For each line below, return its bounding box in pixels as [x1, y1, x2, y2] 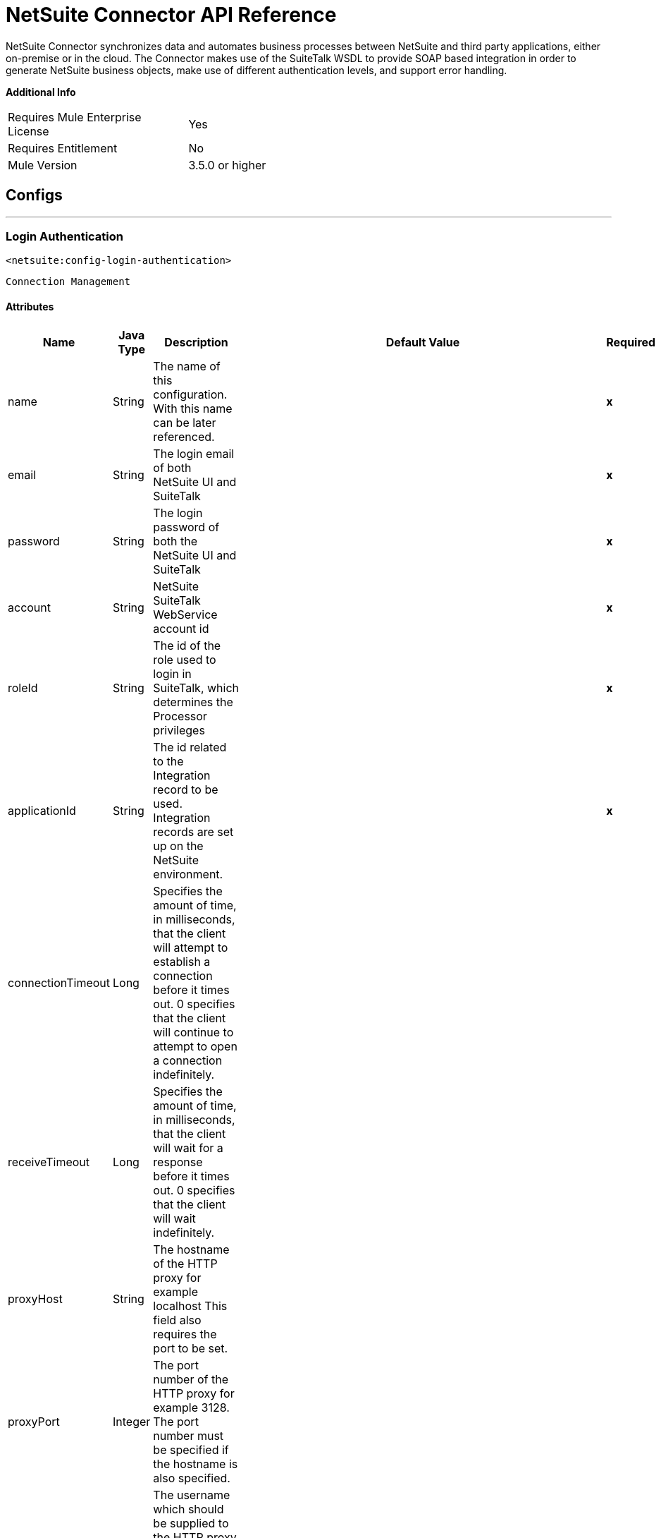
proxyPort [8, 1414, 60, 1429]
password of [153, 519, 220, 534]
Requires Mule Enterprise [8, 109, 142, 124]
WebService [153, 607, 218, 622]
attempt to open [153, 1039, 237, 1053]
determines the [153, 694, 233, 709]
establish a [153, 954, 211, 969]
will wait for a [153, 1140, 223, 1155]
